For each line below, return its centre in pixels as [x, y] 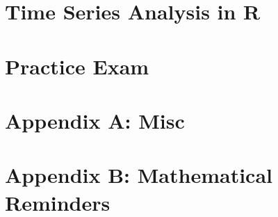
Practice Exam [77, 66]
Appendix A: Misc [95, 120]
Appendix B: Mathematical [139, 175]
